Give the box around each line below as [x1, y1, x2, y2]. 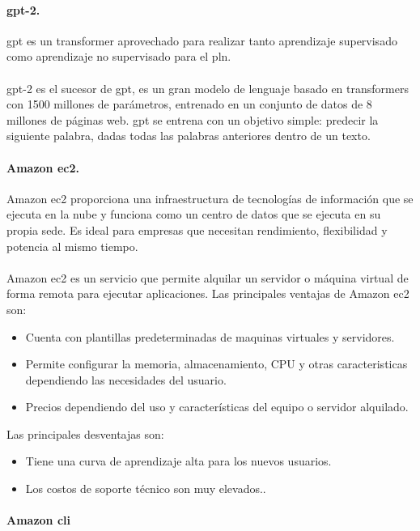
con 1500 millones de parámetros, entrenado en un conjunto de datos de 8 [6, 96, 372, 113]
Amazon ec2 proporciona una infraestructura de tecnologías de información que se [6, 189, 414, 206]
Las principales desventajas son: [6, 425, 164, 442]
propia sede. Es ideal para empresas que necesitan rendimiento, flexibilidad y [6, 221, 388, 238]
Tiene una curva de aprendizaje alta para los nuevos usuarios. [25, 452, 332, 469]
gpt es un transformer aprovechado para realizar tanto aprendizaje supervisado [6, 32, 397, 49]
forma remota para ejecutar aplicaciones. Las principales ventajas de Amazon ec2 [6, 285, 409, 302]
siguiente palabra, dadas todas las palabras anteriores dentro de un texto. [6, 127, 371, 144]
